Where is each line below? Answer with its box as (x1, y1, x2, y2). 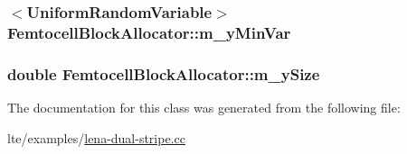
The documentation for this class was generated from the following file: (7, 97, 401, 116)
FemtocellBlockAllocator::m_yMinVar (7, 21, 291, 43)
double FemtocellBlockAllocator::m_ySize (7, 62, 320, 85)
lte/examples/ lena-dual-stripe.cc (7, 128, 185, 147)
